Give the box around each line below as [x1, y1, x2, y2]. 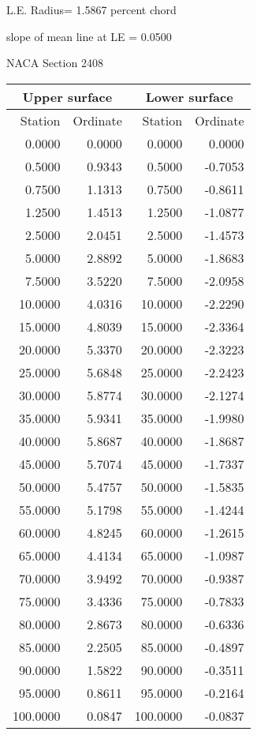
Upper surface [22, 87, 113, 106]
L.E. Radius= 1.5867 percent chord [6, 2, 177, 17]
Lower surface [145, 87, 233, 106]
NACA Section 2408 [6, 54, 103, 71]
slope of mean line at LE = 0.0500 [6, 28, 172, 44]
